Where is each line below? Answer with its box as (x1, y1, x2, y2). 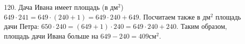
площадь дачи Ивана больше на (4, 30, 98, 41)
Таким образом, (180, 21, 227, 31)
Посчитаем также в (143, 11, 200, 22)
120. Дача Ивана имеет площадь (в (4, 2, 108, 12)
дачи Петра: (4, 21, 39, 31)
